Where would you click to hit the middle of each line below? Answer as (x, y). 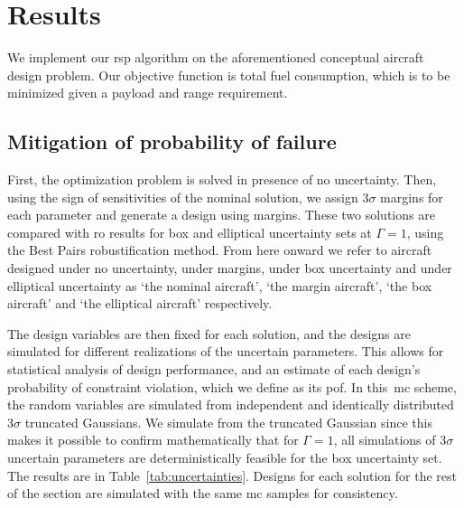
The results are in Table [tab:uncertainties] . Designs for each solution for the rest (232, 475)
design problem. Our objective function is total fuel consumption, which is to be (229, 75)
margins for (412, 197)
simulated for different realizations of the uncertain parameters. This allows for (226, 351)
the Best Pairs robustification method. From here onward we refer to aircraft (220, 250)
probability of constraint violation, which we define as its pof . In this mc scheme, (232, 386)
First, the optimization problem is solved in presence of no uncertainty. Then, (222, 179)
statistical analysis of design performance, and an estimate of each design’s (214, 369)
